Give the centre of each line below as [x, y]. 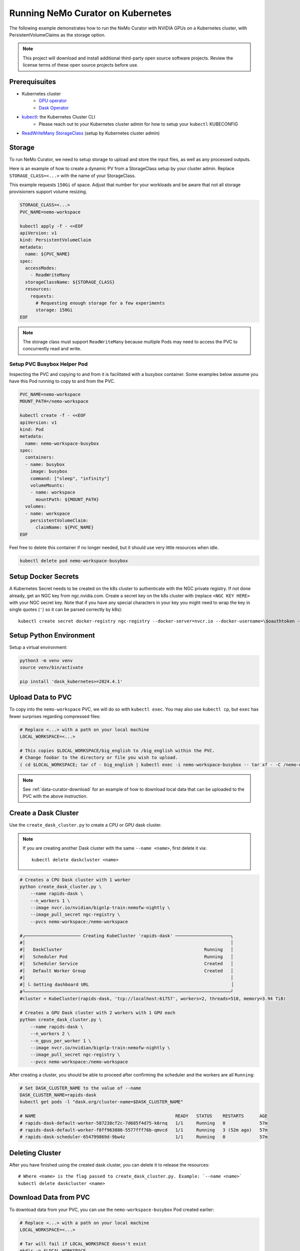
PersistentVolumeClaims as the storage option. [57, 35]
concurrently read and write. [52, 349]
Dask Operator [54, 108]
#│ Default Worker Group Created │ [126, 971]
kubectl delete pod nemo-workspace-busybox [74, 561]
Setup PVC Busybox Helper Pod [48, 364]
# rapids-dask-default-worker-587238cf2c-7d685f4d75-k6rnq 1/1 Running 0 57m [143, 1123]
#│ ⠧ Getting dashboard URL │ [127, 985]
